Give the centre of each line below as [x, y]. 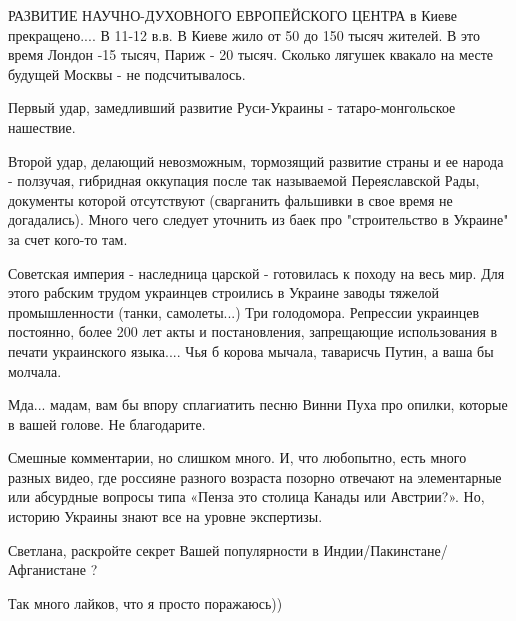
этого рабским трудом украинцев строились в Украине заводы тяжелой [224, 292]
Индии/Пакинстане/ [385, 549]
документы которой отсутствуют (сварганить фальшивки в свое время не [230, 199]
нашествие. [42, 126]
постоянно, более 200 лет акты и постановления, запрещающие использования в [253, 331]
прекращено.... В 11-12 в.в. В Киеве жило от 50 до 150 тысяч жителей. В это [244, 34]
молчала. [35, 370]
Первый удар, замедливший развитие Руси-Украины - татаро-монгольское [232, 107]
